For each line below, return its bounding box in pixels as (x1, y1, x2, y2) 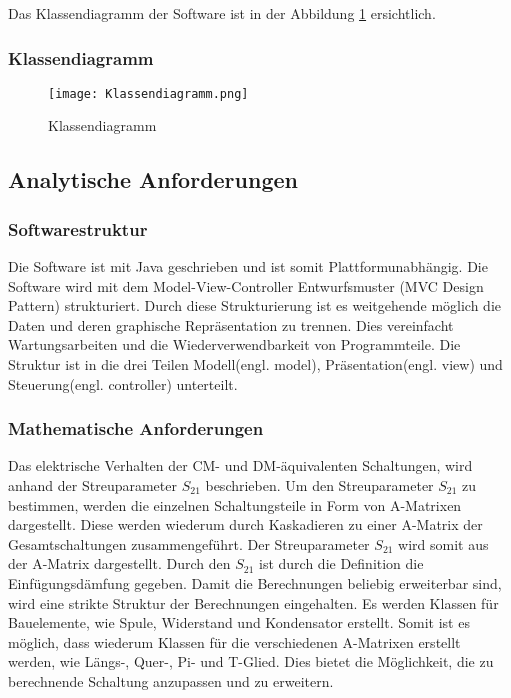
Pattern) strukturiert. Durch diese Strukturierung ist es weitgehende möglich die (8, 295, 501, 316)
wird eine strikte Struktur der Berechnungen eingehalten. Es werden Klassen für (8, 592, 499, 613)
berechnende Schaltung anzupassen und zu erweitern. (8, 670, 334, 691)
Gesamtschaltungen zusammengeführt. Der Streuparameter (8, 533, 370, 554)
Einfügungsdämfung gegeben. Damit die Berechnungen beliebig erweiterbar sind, (8, 573, 502, 593)
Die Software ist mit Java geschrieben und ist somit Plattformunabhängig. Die (8, 256, 488, 277)
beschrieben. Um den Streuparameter (205, 475, 434, 496)
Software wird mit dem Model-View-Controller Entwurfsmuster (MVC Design (8, 275, 484, 296)
